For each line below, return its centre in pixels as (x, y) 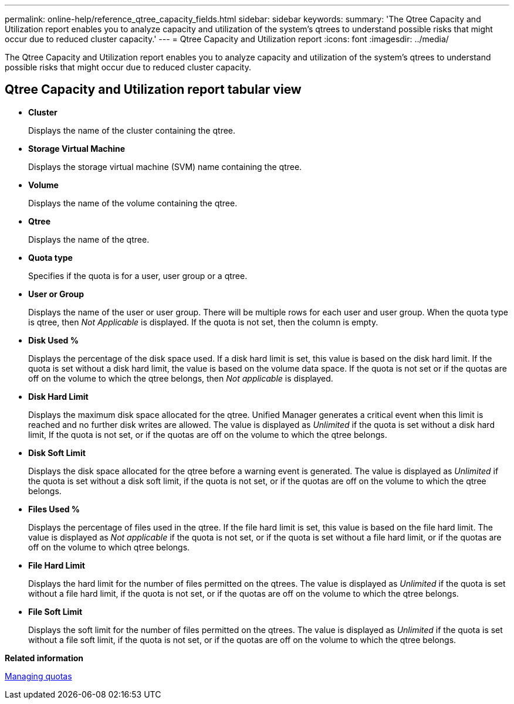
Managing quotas (38, 676)
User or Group (56, 294)
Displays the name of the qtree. (89, 239)
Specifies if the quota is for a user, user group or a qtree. (138, 276)
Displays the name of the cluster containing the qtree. (132, 130)
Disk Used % (53, 340)
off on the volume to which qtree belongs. (109, 547)
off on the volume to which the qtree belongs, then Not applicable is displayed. (181, 378)
